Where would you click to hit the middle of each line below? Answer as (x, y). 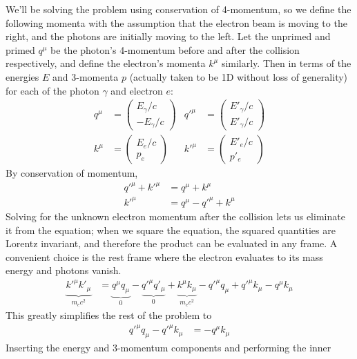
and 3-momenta (86, 76)
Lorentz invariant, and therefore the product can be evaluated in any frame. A (172, 243)
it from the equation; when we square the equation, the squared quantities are (171, 230)
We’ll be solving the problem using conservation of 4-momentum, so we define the (178, 9)
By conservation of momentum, (72, 173)
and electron (137, 90)
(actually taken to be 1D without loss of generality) (239, 76)
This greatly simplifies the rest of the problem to (109, 315)
